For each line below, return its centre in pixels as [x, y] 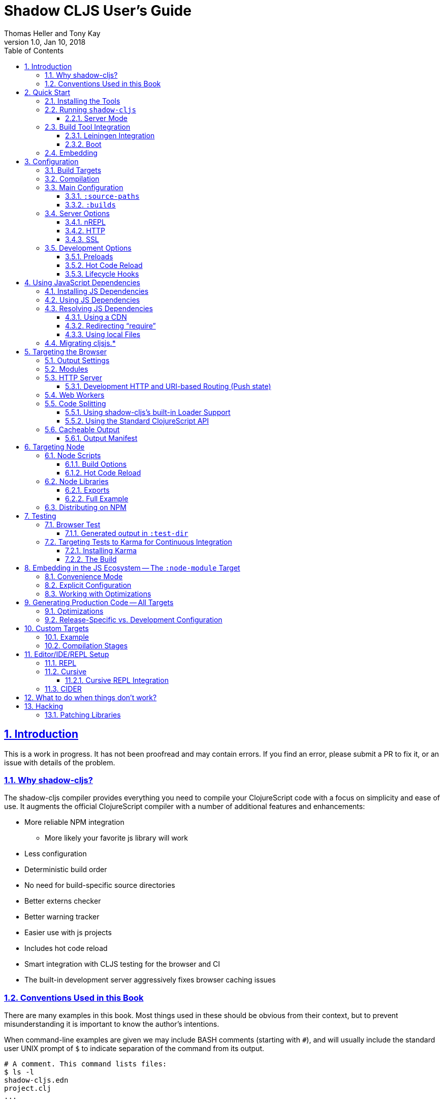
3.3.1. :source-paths [102, 196]
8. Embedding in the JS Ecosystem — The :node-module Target [132, 568]
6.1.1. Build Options [96, 464]
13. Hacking [44, 706]
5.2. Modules [67, 369]
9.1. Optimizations [74, 611]
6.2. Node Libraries [77, 481]
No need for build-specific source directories [100, 885]
